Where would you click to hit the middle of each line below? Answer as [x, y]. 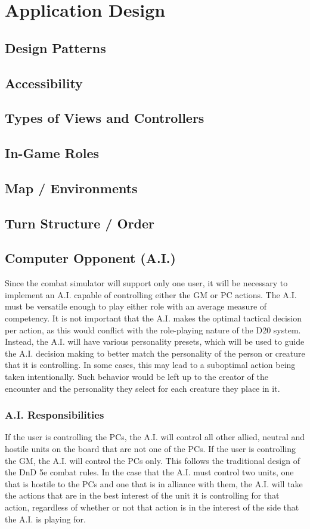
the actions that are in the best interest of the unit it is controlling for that [142, 495]
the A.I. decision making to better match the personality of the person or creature [155, 353]
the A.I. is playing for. [45, 519]
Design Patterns [55, 47]
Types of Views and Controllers [105, 118]
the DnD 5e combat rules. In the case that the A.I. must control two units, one [149, 472]
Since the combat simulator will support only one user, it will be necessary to [146, 283]
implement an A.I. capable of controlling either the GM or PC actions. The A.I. [151, 294]
